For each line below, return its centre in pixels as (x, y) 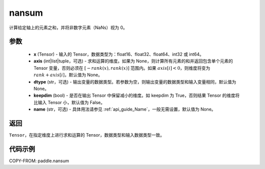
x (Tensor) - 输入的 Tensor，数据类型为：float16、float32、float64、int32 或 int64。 (119, 54)
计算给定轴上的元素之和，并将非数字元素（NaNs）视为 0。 (68, 28)
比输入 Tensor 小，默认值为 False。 (69, 102)
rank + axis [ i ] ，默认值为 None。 (68, 75)
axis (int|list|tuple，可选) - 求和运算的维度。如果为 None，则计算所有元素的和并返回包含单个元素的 (133, 61)
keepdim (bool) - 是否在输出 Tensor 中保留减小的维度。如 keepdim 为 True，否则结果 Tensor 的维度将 (137, 95)
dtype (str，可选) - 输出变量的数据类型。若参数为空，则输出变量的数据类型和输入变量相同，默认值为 (135, 82)
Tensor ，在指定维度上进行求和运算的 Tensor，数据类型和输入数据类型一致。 (87, 135)
